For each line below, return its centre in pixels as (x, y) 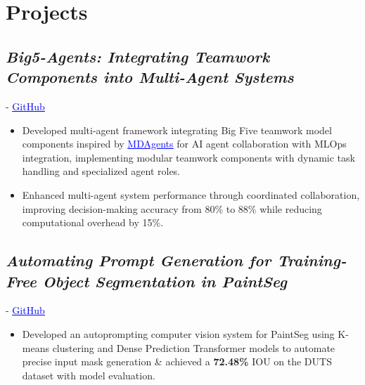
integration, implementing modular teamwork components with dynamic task (188, 157)
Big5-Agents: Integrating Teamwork (138, 56)
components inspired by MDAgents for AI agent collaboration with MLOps (184, 144)
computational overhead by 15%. (93, 222)
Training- (312, 260)
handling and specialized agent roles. (101, 171)
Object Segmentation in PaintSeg (165, 281)
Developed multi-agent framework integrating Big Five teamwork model (177, 130)
